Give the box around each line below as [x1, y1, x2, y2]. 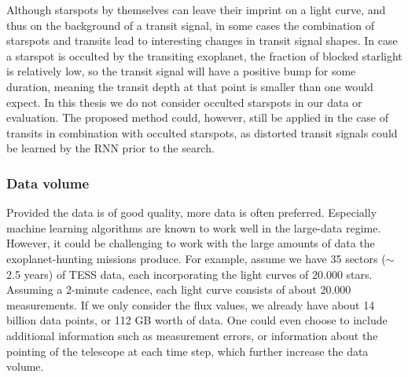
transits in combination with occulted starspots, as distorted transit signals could [6, 124, 398, 141]
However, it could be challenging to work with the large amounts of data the [6, 235, 375, 251]
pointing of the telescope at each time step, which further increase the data [6, 342, 369, 359]
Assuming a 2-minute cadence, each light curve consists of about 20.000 [6, 281, 351, 298]
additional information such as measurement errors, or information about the [6, 327, 378, 343]
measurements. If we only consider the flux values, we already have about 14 [6, 296, 375, 313]
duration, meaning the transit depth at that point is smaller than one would [6, 78, 373, 94]
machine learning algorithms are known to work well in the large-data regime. [6, 219, 381, 236]
